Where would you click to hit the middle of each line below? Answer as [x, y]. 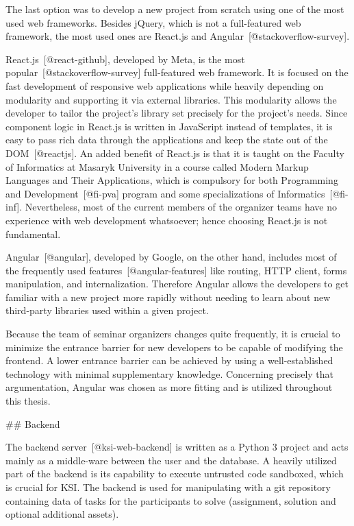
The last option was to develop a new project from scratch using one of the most [175, 9]
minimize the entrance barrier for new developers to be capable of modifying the [174, 347]
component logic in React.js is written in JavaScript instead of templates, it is [169, 126]
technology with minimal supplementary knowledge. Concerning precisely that [170, 373]
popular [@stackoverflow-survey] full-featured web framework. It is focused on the [177, 72]
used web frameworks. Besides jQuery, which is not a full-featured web [153, 22]
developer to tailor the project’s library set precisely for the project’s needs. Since [177, 113]
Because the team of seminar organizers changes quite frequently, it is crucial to [173, 334]
